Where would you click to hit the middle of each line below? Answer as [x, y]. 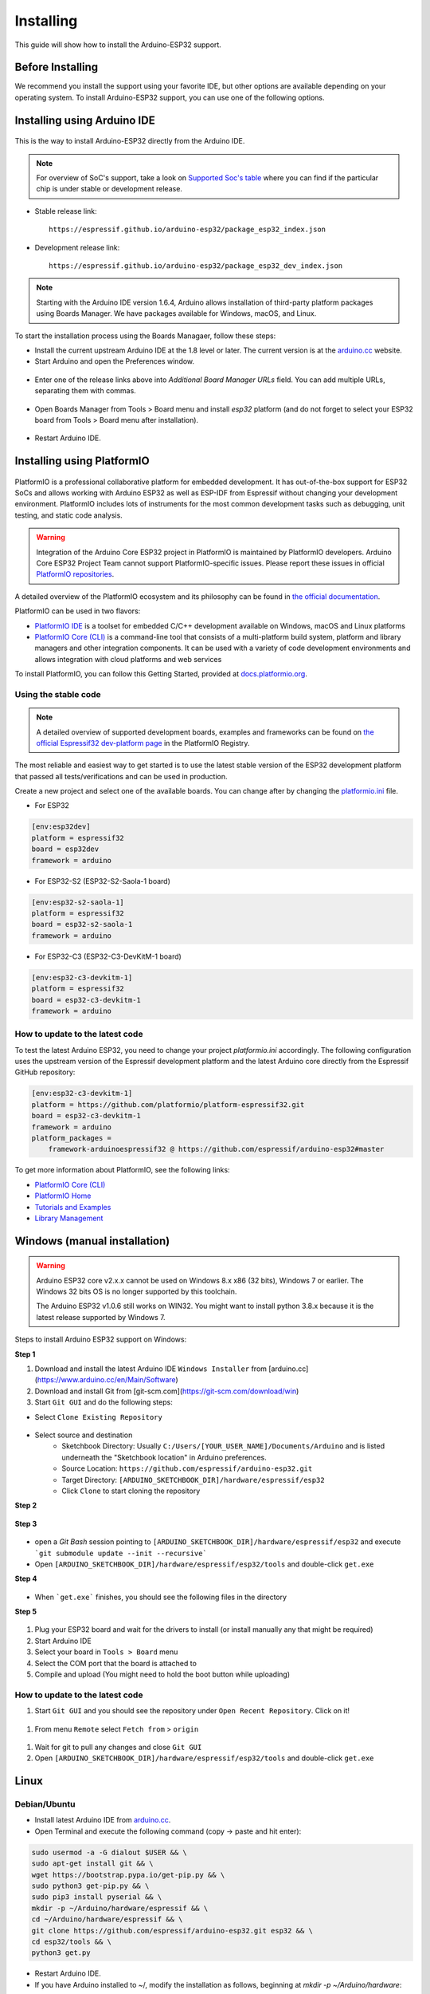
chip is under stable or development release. [109, 189]
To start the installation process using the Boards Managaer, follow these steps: [145, 336]
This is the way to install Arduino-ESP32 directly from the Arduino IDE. [130, 141]
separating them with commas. [86, 391]
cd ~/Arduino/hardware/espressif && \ [107, 1919]
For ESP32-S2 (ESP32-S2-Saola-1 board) [103, 881]
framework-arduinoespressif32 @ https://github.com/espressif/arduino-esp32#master [216, 1149]
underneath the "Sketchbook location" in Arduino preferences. [164, 1457]
